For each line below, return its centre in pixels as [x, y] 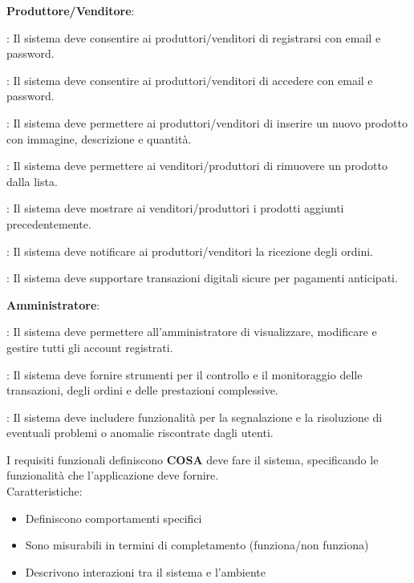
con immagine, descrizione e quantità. [99, 138]
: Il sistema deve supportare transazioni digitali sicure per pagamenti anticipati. [202, 278]
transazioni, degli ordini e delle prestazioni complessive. [142, 390]
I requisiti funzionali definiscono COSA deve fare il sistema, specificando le [193, 459]
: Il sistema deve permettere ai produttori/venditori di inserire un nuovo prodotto [207, 122]
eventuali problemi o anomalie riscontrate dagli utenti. [140, 433]
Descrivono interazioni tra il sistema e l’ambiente [145, 571]
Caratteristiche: [45, 491]
